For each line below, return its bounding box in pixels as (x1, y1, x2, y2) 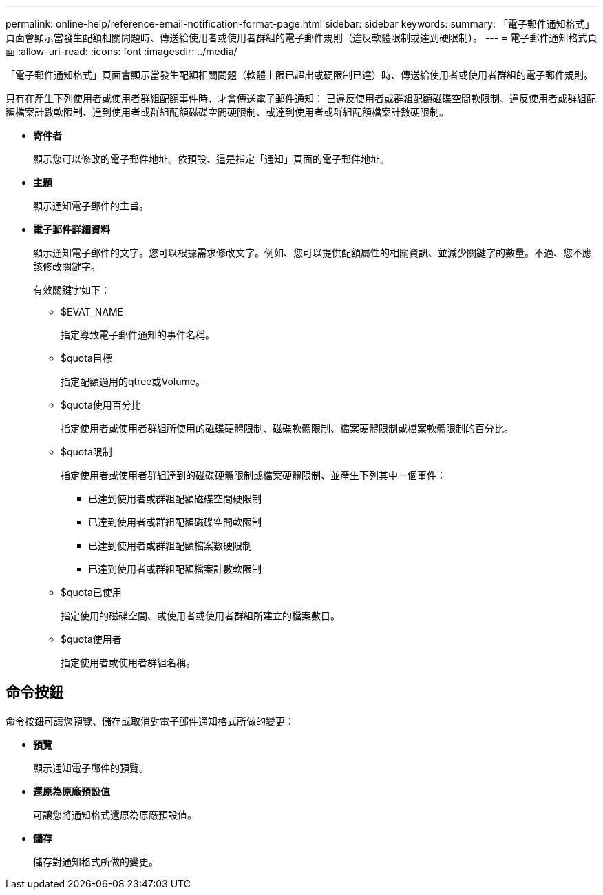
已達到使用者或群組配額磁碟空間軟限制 (88, 516, 262, 528)
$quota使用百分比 (61, 399, 141, 411)
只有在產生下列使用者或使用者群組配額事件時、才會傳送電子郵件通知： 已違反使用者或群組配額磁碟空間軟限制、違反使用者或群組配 (6, 92, 596, 104)
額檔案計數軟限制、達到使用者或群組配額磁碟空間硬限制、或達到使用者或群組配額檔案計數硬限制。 (6, 106, 449, 118)
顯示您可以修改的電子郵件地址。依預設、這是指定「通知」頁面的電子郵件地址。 (33, 153, 390, 165)
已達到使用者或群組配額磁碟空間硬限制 (88, 493, 262, 504)
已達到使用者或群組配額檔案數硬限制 (88, 539, 252, 551)
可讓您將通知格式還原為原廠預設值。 (33, 808, 197, 821)
